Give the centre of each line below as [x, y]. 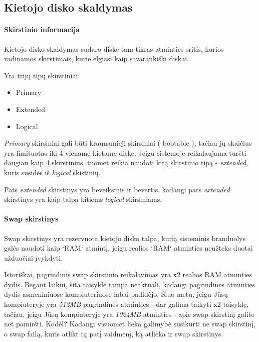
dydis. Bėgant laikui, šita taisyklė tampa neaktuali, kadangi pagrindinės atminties [130, 284]
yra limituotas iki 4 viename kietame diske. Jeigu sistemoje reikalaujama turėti [125, 152]
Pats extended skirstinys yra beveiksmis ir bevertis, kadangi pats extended [117, 189]
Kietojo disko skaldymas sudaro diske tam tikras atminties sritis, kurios [114, 48]
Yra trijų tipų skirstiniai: [42, 75]
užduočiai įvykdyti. [34, 257]
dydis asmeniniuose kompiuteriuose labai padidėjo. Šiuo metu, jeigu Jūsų [116, 294]
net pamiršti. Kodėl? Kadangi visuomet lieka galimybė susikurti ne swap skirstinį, [130, 324]
